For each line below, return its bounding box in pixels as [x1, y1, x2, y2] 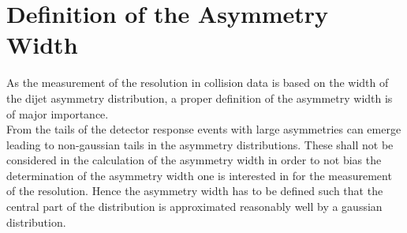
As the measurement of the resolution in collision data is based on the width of [6, 74, 389, 91]
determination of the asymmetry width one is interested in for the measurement [6, 167, 392, 183]
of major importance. [6, 105, 109, 122]
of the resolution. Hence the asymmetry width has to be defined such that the [6, 182, 383, 199]
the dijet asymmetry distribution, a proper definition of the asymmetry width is [6, 89, 393, 106]
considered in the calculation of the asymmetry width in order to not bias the [6, 152, 382, 168]
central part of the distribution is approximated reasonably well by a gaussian [6, 198, 383, 215]
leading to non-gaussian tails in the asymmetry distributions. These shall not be [6, 136, 394, 152]
